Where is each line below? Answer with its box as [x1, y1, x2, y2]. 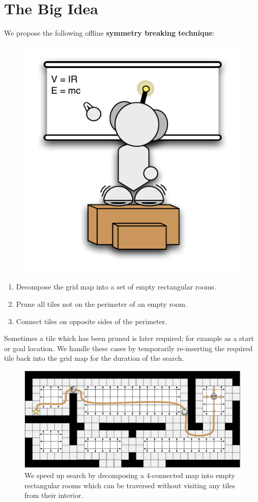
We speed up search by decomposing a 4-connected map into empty [24, 469, 236, 480]
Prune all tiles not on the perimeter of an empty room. [16, 299, 187, 309]
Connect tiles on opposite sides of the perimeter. [16, 315, 167, 326]
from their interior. [24, 490, 83, 500]
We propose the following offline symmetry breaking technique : [4, 28, 215, 38]
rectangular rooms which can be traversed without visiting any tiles [24, 480, 235, 490]
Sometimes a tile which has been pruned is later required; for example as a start [4, 333, 254, 344]
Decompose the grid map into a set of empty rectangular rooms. [16, 281, 216, 292]
